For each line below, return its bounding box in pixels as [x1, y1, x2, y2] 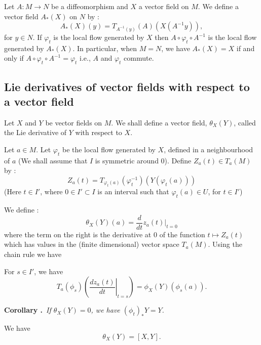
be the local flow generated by [62, 144, 156, 154]
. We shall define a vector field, [111, 117, 207, 127]
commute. [124, 53, 154, 63]
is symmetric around [95, 155, 159, 165]
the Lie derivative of [4, 127, 67, 138]
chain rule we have [4, 249, 62, 259]
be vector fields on [45, 117, 102, 127]
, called [234, 117, 256, 127]
